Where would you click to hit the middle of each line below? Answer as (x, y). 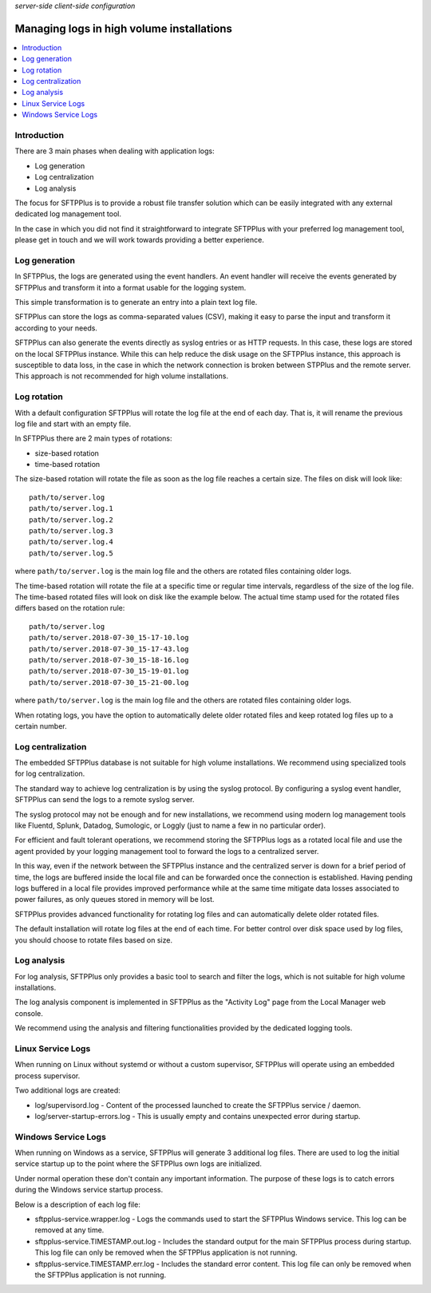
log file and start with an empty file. (73, 424)
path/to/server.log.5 (71, 553)
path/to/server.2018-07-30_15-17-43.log (109, 649)
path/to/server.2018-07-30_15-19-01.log (109, 671)
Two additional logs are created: (68, 1090)
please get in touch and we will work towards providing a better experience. (140, 240)
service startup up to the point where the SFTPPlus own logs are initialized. (138, 1164)
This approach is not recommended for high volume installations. (122, 376)
